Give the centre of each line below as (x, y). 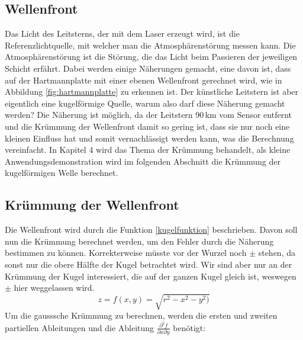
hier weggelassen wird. (54, 288)
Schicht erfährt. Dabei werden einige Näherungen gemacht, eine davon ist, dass (148, 68)
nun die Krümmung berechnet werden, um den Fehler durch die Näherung (139, 241)
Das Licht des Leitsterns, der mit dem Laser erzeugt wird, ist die (122, 33)
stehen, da (277, 253)
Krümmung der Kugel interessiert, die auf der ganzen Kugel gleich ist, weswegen (151, 276)
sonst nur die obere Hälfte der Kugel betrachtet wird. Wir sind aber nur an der (149, 264)
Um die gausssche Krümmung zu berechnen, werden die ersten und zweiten (141, 315)
